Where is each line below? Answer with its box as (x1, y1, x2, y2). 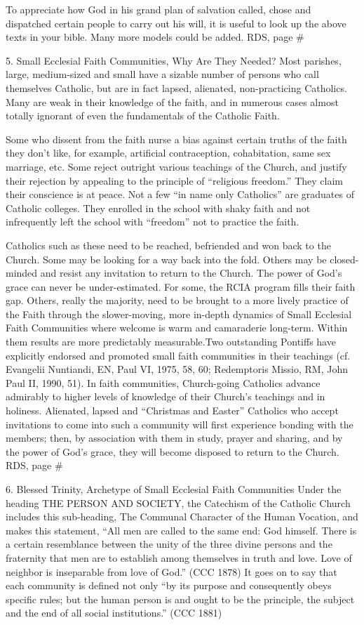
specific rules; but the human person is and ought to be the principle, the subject (6, 591, 355, 606)
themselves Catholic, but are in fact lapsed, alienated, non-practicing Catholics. (6, 80, 347, 95)
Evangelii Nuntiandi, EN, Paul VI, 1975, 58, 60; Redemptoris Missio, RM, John (6, 362, 348, 376)
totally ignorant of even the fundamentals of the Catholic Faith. (6, 108, 280, 123)
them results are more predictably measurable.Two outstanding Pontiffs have (6, 334, 336, 349)
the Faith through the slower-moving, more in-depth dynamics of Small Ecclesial (6, 306, 352, 321)
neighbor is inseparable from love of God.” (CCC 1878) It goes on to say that (6, 564, 337, 579)
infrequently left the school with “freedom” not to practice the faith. (6, 214, 299, 229)
